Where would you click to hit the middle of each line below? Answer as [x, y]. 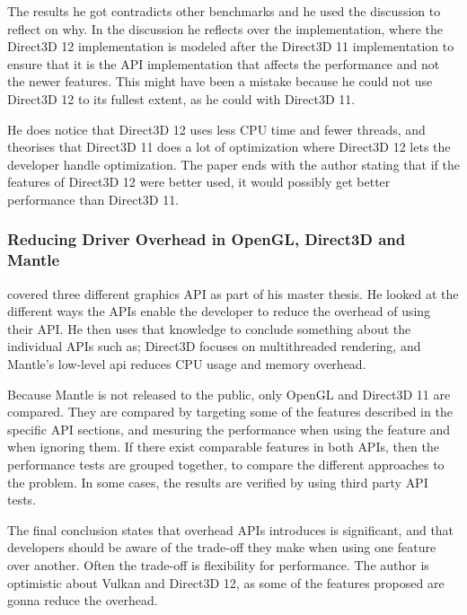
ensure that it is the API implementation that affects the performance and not [224, 63]
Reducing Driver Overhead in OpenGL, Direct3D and [207, 239]
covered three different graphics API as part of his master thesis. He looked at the [233, 293]
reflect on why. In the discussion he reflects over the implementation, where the [225, 28]
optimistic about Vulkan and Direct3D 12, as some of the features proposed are [226, 582]
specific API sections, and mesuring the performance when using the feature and [229, 429]
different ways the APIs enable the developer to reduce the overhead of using [219, 311]
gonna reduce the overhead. [83, 600]
